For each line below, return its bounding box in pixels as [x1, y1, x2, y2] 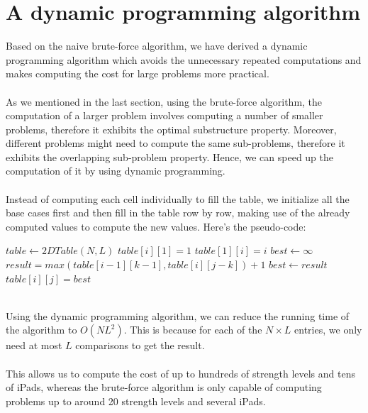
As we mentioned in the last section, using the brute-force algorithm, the [6, 94, 323, 109]
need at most [6, 338, 62, 353]
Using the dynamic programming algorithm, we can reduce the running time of [6, 308, 350, 323]
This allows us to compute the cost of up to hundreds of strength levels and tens [6, 365, 355, 380]
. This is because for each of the [123, 322, 262, 337]
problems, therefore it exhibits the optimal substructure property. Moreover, [6, 121, 337, 136]
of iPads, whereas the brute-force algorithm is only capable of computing [6, 380, 322, 395]
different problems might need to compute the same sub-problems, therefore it [6, 136, 345, 150]
